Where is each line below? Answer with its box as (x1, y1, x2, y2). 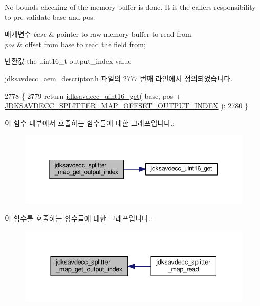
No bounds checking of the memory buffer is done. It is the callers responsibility (5, 2, 256, 12)
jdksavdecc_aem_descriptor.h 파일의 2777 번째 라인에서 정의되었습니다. (5, 73, 233, 83)
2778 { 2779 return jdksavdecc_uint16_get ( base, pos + (5, 90, 181, 101)
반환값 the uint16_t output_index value (5, 56, 132, 67)
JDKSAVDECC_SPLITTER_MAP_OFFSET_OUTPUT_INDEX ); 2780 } (5, 100, 248, 111)
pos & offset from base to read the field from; (5, 38, 146, 49)
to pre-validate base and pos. (5, 11, 95, 22)
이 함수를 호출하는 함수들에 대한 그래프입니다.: (5, 212, 153, 223)
